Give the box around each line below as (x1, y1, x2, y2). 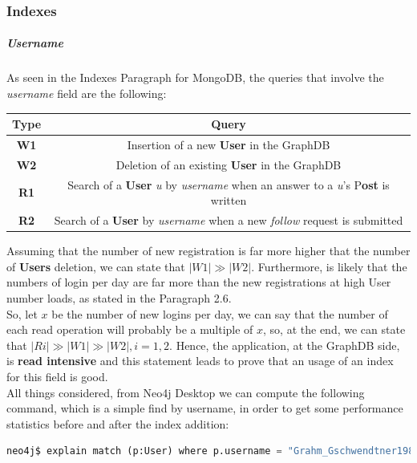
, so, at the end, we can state (263, 321, 406, 338)
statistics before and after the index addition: (6, 415, 229, 432)
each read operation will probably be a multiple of (6, 321, 253, 338)
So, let (6, 305, 38, 322)
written (210, 192, 247, 209)
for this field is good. (6, 368, 108, 384)
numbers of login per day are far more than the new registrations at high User (6, 274, 391, 290)
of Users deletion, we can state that (6, 258, 185, 274)
